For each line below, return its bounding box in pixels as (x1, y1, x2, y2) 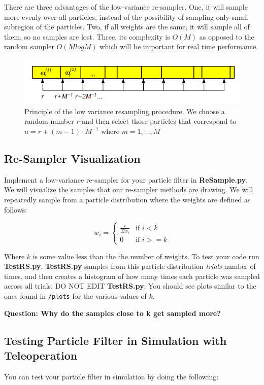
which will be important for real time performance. (100, 41, 258, 52)
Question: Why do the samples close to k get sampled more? (4, 307, 221, 318)
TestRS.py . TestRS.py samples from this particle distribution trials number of (4, 261, 256, 271)
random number (24, 116, 74, 126)
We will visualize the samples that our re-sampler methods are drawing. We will (4, 184, 253, 195)
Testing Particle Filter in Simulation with (4, 332, 227, 348)
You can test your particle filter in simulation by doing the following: (4, 371, 219, 381)
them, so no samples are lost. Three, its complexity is (4, 31, 170, 42)
